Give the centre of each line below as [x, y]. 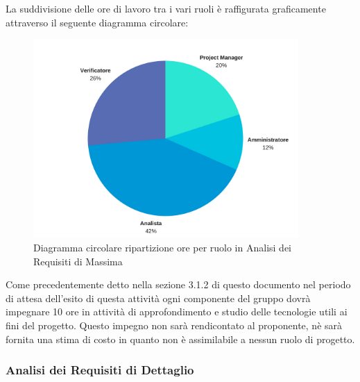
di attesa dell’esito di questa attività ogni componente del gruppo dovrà [158, 298]
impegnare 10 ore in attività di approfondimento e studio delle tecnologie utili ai [177, 312]
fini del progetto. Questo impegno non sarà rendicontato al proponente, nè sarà [174, 325]
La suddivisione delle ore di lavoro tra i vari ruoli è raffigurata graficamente [166, 8]
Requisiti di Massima [78, 261]
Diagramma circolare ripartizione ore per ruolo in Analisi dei [162, 247]
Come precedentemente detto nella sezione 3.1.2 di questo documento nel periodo [178, 284]
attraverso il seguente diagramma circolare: [97, 22]
